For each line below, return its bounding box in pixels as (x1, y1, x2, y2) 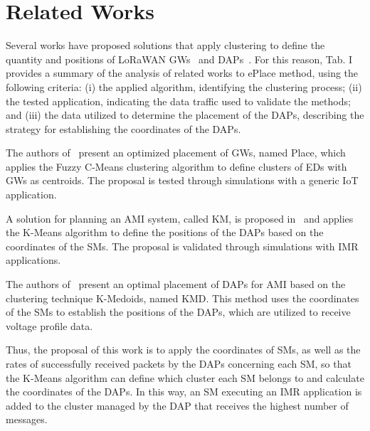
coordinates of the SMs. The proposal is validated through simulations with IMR (6, 238, 359, 253)
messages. (6, 412, 48, 427)
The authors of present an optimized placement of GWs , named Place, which (6, 145, 346, 160)
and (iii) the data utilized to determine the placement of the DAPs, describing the (6, 107, 364, 122)
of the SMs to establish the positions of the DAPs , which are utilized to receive (6, 304, 351, 319)
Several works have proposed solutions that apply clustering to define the (6, 38, 325, 53)
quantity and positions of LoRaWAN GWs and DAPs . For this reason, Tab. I (6, 51, 353, 66)
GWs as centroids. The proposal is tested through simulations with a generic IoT (6, 173, 359, 188)
